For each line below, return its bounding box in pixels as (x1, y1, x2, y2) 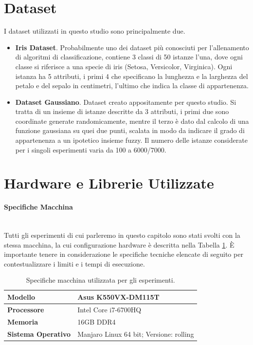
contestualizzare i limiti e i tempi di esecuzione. (4, 258, 145, 268)
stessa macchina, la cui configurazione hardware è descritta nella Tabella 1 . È (4, 239, 235, 249)
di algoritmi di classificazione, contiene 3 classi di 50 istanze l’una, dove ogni (15, 52, 243, 62)
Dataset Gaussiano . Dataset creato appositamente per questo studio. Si (15, 96, 236, 107)
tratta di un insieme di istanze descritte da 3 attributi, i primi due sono (15, 106, 229, 116)
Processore (7, 304, 44, 314)
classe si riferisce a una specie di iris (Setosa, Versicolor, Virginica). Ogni (15, 61, 233, 71)
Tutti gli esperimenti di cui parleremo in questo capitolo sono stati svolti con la (4, 230, 240, 240)
